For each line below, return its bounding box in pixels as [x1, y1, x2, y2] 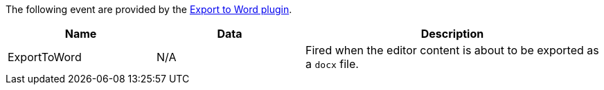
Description [420, 27, 484, 41]
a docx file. [305, 57, 359, 71]
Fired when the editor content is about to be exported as [305, 43, 599, 57]
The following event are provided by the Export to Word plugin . [6, 3, 292, 15]
